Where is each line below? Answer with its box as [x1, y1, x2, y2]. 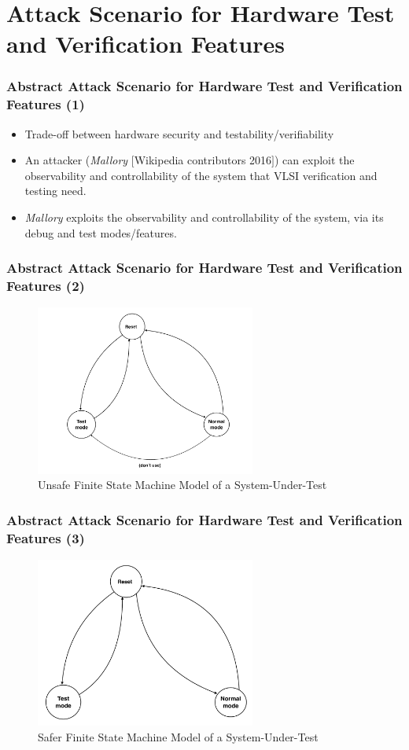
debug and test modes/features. [24, 224, 177, 241]
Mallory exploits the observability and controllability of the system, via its [24, 209, 384, 226]
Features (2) [6, 276, 85, 296]
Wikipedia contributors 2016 [134, 152, 272, 168]
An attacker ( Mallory [24, 152, 128, 168]
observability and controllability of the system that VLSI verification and [24, 167, 378, 183]
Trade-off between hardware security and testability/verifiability [24, 125, 334, 142]
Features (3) [6, 528, 85, 547]
